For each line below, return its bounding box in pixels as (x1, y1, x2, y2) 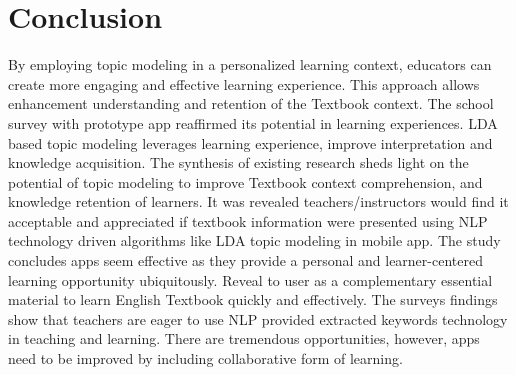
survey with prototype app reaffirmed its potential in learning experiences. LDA (8, 112, 498, 133)
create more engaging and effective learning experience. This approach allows (8, 73, 480, 94)
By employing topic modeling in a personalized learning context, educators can (8, 54, 492, 75)
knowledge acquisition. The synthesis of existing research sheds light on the (8, 152, 469, 173)
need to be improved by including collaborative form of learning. (8, 348, 403, 369)
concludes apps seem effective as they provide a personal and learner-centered (8, 250, 483, 271)
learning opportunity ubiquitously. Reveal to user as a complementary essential (8, 269, 493, 290)
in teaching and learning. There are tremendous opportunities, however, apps (8, 328, 480, 349)
